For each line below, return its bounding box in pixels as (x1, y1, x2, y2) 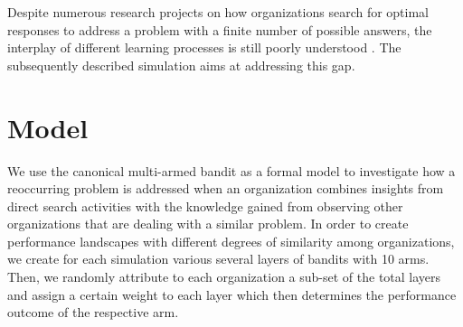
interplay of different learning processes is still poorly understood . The (7, 38, 402, 57)
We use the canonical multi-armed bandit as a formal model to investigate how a (7, 161, 456, 180)
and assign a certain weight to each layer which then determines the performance (7, 285, 457, 304)
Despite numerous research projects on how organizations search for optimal (7, 3, 430, 21)
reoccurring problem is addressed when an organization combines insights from (7, 179, 444, 198)
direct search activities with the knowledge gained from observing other (7, 196, 403, 215)
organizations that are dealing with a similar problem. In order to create (7, 214, 409, 233)
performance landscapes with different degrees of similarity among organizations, (7, 231, 455, 250)
